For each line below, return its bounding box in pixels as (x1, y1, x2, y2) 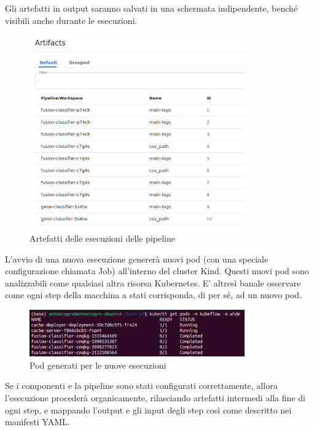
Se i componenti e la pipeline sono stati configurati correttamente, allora (5, 379, 278, 392)
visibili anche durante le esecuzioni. (5, 13, 138, 26)
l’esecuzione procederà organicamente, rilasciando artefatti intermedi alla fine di (5, 391, 305, 404)
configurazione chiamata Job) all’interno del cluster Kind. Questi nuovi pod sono (5, 264, 309, 277)
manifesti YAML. (5, 415, 70, 428)
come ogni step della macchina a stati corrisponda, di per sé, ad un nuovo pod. (5, 288, 302, 301)
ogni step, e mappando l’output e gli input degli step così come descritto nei (5, 403, 292, 416)
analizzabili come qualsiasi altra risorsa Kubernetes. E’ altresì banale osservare (5, 276, 301, 289)
